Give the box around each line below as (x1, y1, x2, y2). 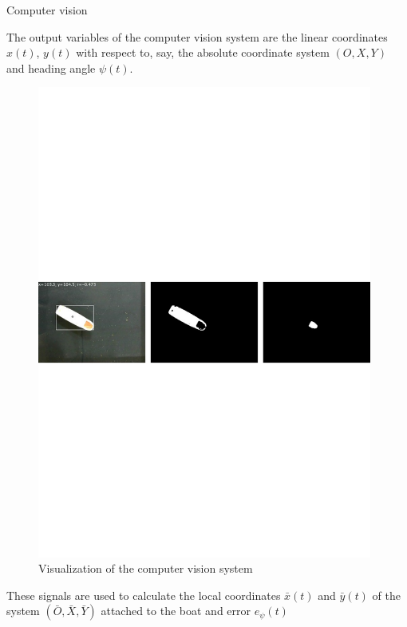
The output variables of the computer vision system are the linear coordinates (6, 28, 388, 45)
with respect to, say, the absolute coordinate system (76, 44, 330, 61)
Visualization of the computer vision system (38, 560, 253, 577)
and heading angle (6, 59, 96, 76)
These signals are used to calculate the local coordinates (6, 586, 281, 603)
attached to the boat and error (101, 602, 251, 619)
